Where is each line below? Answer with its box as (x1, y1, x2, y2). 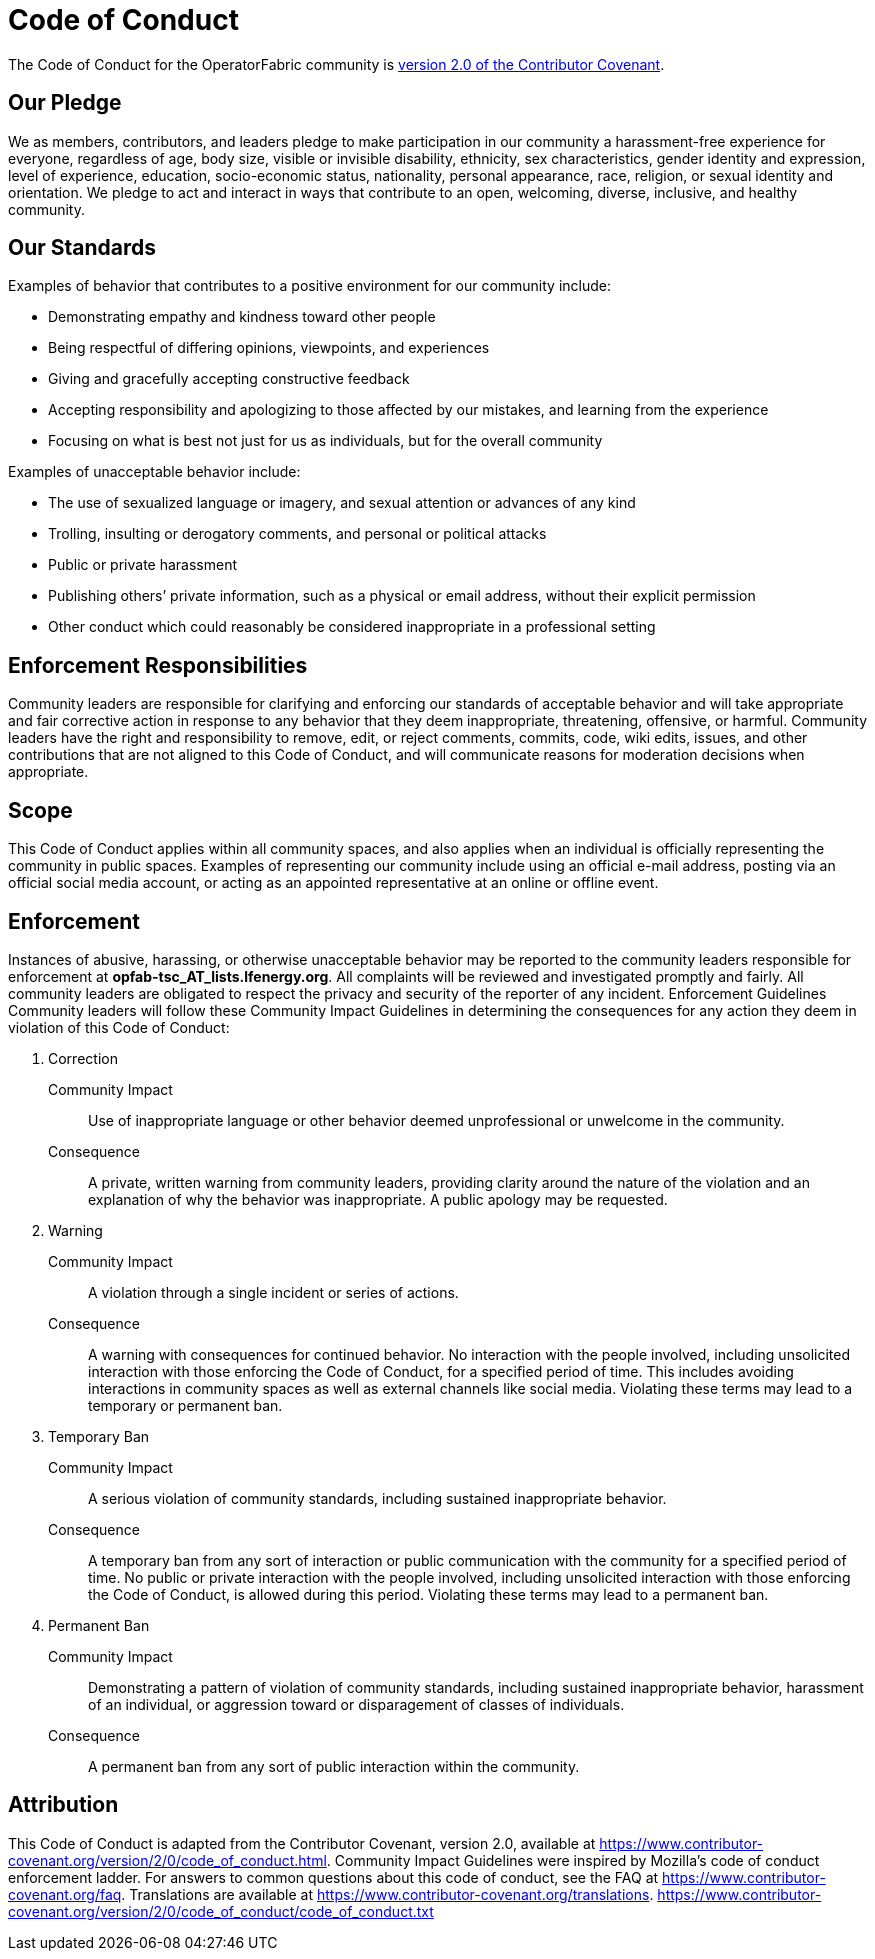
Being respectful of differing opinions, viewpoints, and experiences (48, 339, 490, 357)
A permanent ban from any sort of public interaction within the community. (88, 1757, 580, 1775)
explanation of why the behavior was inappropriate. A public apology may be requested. (88, 1190, 668, 1208)
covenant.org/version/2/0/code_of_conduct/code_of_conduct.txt (8, 1902, 434, 1920)
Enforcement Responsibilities (8, 652, 308, 678)
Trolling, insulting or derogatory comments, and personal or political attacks (48, 525, 547, 543)
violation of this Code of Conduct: (8, 1018, 230, 1036)
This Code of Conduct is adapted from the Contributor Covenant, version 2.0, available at (8, 1834, 596, 1852)
